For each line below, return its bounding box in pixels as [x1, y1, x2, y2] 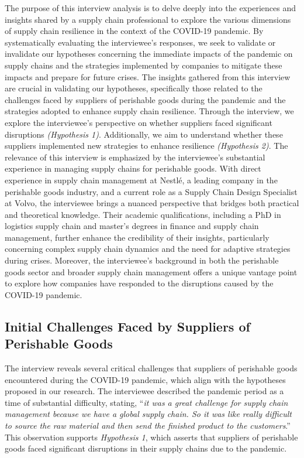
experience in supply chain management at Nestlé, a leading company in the [5, 173, 278, 186]
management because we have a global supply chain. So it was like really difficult [5, 408, 292, 420]
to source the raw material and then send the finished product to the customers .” [5, 419, 291, 431]
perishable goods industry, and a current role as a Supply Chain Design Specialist [5, 185, 298, 197]
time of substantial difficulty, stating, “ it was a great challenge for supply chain [5, 396, 288, 408]
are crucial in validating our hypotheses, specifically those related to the [5, 82, 262, 94]
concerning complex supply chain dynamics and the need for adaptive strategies [5, 242, 291, 255]
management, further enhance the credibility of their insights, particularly [5, 231, 270, 243]
